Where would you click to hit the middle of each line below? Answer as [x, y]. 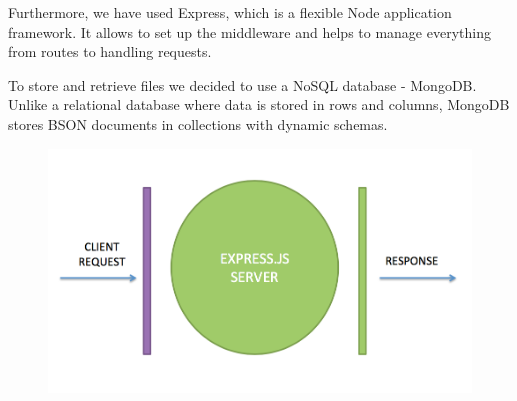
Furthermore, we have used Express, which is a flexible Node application [230, 12]
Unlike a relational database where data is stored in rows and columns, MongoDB [259, 104]
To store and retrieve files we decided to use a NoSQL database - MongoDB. [242, 84]
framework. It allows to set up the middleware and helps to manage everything [249, 31]
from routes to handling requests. [110, 51]
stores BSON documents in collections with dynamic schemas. [198, 123]
